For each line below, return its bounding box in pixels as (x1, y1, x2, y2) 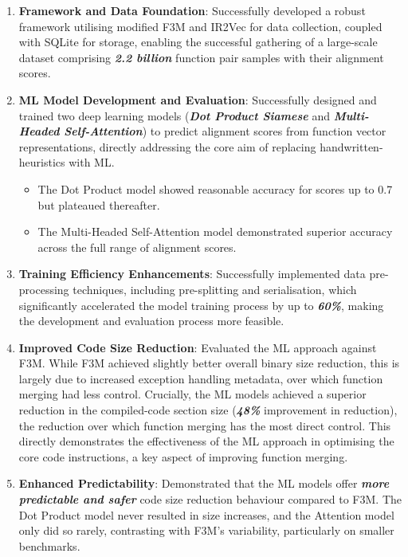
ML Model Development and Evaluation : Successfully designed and (18, 91, 377, 108)
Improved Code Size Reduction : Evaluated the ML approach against (18, 339, 377, 355)
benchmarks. (18, 537, 80, 554)
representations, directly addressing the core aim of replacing (18, 138, 316, 155)
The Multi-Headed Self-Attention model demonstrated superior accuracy (37, 223, 393, 240)
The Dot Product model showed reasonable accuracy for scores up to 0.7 (37, 180, 393, 197)
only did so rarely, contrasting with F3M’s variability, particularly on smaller (18, 522, 394, 539)
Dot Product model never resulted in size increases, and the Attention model (18, 506, 394, 523)
